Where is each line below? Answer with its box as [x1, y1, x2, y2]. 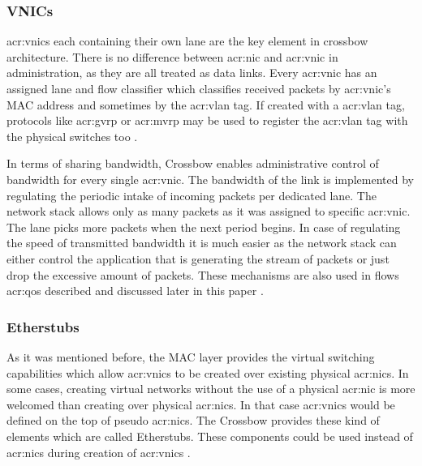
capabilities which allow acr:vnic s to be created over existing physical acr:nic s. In [6, 364, 409, 381]
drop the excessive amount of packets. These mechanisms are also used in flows [6, 266, 399, 283]
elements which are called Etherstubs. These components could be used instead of [6, 427, 413, 444]
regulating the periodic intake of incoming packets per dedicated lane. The [6, 186, 377, 203]
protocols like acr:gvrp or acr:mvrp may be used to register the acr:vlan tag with [6, 112, 408, 129]
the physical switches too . [6, 127, 138, 144]
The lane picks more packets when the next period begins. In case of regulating [6, 218, 401, 235]
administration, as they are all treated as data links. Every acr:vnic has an [6, 64, 377, 81]
